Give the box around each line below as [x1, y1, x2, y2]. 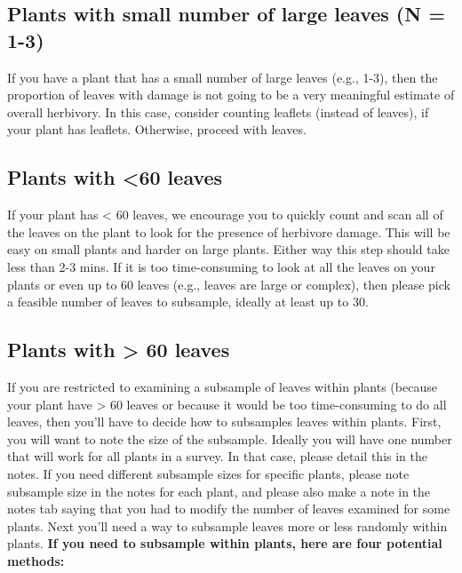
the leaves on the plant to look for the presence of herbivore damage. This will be [7, 222, 450, 241]
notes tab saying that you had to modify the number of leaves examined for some [7, 499, 450, 518]
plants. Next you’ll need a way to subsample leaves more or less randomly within [7, 516, 448, 535]
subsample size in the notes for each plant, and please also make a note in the [7, 481, 431, 500]
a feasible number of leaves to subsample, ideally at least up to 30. [7, 292, 369, 311]
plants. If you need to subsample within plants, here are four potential [7, 534, 442, 553]
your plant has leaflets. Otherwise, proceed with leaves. [7, 120, 307, 139]
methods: [7, 551, 65, 569]
